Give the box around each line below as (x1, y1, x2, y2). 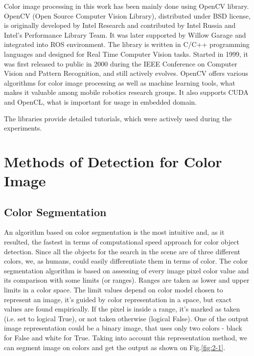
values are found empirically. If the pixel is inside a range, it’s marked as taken (4, 304, 240, 314)
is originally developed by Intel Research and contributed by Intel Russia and (4, 20, 236, 30)
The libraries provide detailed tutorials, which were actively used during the (4, 113, 232, 123)
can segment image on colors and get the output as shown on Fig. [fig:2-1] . (4, 342, 226, 352)
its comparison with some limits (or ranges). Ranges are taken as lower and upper (4, 275, 250, 285)
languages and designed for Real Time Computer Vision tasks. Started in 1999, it (4, 48, 248, 59)
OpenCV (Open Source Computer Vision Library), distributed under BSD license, (4, 10, 251, 21)
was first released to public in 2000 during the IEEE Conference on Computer (4, 58, 237, 68)
